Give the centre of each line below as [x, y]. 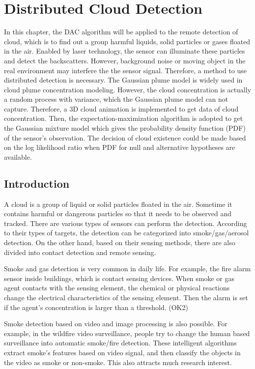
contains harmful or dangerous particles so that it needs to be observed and [118, 213]
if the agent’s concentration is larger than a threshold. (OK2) [96, 307]
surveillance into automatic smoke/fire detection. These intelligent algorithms [120, 343]
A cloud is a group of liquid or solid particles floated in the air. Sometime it [118, 204]
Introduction [37, 183]
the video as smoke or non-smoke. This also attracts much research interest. [118, 362]
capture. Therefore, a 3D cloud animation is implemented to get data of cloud [121, 108]
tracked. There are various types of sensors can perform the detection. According [126, 223]
